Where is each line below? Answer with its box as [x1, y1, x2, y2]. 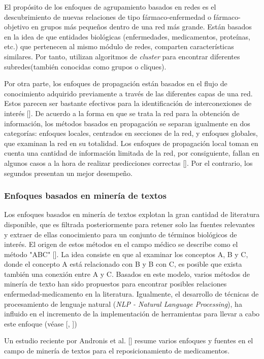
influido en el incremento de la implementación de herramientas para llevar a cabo [4, 308, 260, 319]
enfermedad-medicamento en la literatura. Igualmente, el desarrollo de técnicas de [4, 289, 259, 299]
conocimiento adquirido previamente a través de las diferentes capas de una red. [4, 88, 253, 98]
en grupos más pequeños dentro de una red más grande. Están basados [31, 21, 252, 32]
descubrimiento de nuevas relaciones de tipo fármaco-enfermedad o [4, 11, 211, 22]
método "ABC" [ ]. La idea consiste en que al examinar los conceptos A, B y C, [4, 248, 248, 259]
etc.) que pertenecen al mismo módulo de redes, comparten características [4, 41, 234, 52]
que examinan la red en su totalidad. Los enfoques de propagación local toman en [4, 137, 258, 148]
